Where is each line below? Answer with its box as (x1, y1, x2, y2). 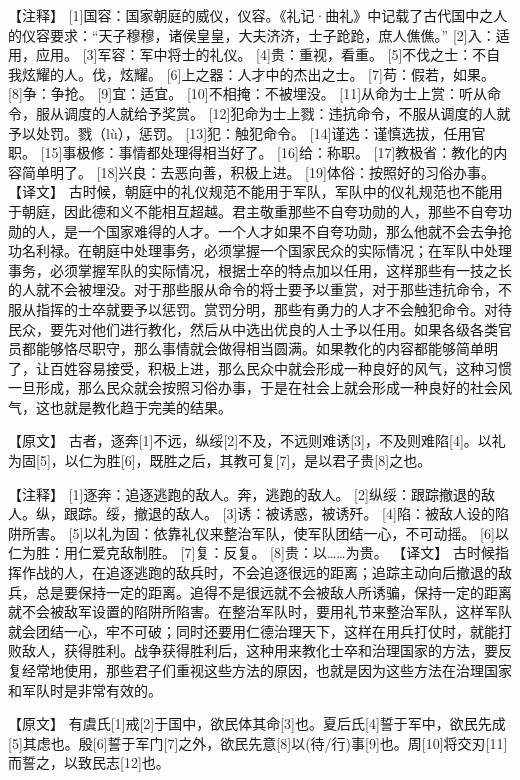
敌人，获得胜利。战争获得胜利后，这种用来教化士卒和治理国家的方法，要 (21, 640, 498, 661)
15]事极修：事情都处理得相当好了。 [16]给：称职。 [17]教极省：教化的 (44, 142, 494, 163)
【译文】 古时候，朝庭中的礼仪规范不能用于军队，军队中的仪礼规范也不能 (8, 181, 489, 202)
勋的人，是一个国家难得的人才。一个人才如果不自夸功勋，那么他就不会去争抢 (8, 220, 512, 241)
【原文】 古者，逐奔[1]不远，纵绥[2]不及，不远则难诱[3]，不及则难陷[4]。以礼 (8, 430, 506, 451)
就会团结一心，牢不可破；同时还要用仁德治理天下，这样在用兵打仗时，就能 (8, 620, 498, 641)
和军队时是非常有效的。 (8, 679, 162, 700)
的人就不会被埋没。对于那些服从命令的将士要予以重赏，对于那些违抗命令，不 (8, 279, 512, 300)
